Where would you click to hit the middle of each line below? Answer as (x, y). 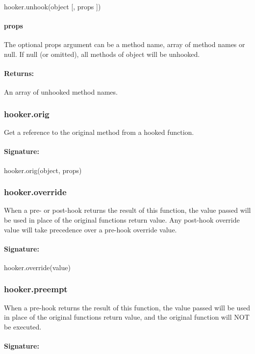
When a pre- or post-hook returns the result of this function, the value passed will (127, 210)
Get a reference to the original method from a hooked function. (99, 132)
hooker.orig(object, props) (43, 170)
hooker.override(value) (37, 267)
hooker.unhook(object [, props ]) (52, 6)
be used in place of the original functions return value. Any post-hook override (122, 219)
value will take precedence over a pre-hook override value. (90, 229)
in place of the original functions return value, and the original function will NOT (127, 317)
